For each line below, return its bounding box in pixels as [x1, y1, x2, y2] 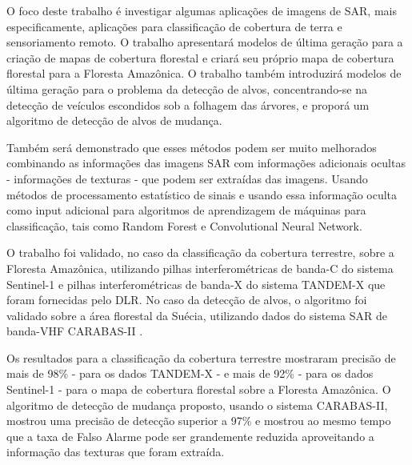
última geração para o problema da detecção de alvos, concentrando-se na [6, 80, 367, 97]
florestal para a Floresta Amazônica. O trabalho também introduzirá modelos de [6, 65, 402, 82]
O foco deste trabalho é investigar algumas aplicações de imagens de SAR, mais [6, 2, 397, 18]
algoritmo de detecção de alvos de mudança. [6, 112, 222, 129]
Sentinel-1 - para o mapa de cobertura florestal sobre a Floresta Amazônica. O [6, 381, 391, 398]
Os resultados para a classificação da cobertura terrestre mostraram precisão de [6, 349, 396, 366]
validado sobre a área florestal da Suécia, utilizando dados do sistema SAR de [6, 307, 387, 323]
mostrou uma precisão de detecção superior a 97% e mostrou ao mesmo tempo [6, 412, 391, 429]
